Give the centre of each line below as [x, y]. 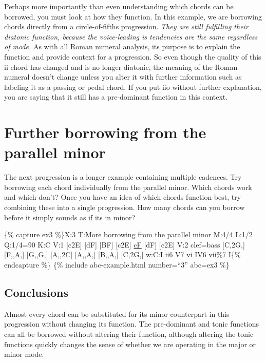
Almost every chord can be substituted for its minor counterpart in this [117, 313]
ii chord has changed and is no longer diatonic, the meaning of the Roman [121, 66]
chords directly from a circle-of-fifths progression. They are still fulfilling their [126, 26]
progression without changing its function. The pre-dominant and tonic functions [131, 324]
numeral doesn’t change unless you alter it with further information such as [123, 77]
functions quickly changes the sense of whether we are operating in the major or [130, 344]
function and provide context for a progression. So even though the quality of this [133, 56]
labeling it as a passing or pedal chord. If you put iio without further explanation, [133, 87]
